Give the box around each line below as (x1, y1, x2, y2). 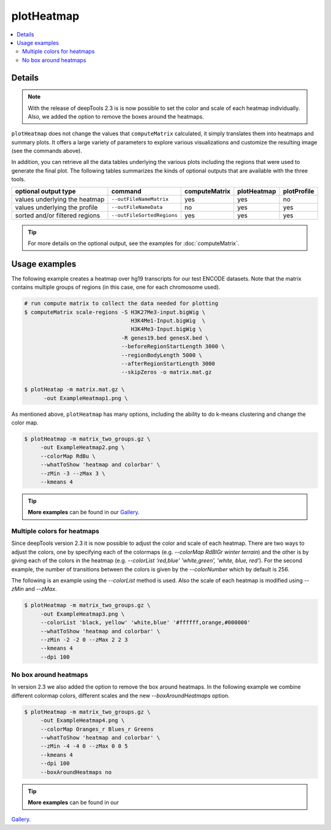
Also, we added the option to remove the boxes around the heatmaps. (28, 112, 205, 120)
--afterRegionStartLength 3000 (121, 360, 215, 367)
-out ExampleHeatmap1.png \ (44, 394, 128, 402)
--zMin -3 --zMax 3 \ (40, 470, 105, 477)
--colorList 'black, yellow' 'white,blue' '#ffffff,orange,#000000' (40, 619, 251, 626)
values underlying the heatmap (15, 195, 105, 203)
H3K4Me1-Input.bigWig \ (131, 317, 205, 324)
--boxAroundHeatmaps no (40, 769, 112, 775)
